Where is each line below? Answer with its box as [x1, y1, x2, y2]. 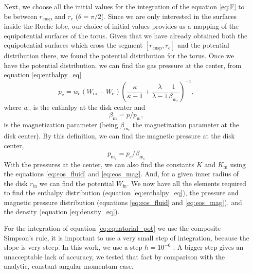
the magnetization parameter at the [132, 119, 239, 129]
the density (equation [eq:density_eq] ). [4, 206, 120, 217]
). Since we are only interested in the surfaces [101, 11, 237, 21]
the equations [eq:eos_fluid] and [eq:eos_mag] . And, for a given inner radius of [4, 169, 239, 179]
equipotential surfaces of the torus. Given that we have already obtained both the [4, 30, 248, 40]
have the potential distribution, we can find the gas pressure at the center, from [4, 60, 242, 70]
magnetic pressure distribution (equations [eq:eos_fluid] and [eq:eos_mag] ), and [4, 197, 242, 207]
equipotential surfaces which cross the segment [4, 40, 143, 50]
